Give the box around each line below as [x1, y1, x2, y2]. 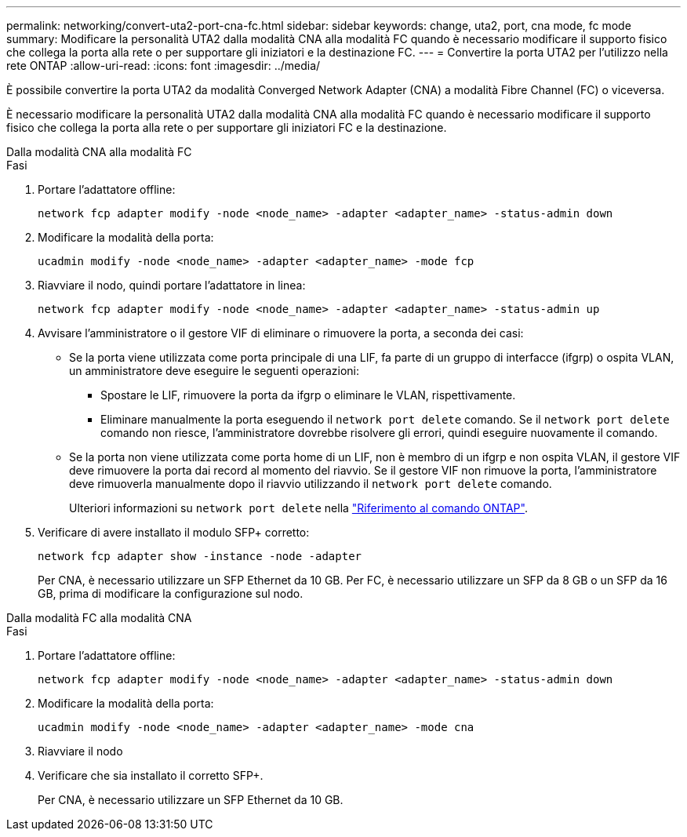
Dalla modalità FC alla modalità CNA [6, 611, 192, 624]
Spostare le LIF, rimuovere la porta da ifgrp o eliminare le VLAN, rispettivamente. [100, 388, 516, 402]
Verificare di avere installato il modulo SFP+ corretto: [38, 526, 310, 539]
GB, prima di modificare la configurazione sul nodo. [38, 587, 304, 600]
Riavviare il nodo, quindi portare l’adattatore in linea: [38, 278, 306, 292]
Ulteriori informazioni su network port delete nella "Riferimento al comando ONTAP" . [69, 501, 528, 515]
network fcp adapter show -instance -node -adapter [38, 550, 362, 562]
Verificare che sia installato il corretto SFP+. [38, 769, 264, 782]
